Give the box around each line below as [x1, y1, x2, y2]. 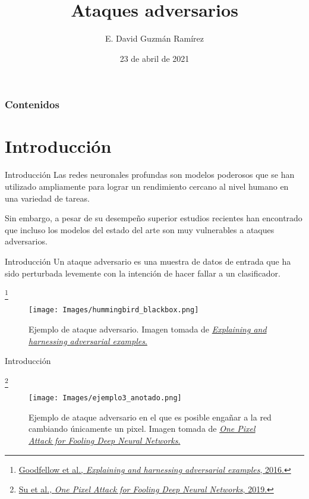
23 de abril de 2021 [119, 52, 190, 64]
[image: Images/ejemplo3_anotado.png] [29, 394, 182, 403]
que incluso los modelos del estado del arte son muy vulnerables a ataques [5, 223, 275, 236]
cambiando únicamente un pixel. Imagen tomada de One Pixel [29, 422, 256, 435]
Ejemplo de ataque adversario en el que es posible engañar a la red [29, 410, 272, 423]
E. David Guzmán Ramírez [105, 32, 204, 45]
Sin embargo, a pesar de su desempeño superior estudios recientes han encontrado [5, 212, 302, 224]
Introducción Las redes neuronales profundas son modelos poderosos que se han [5, 168, 295, 181]
